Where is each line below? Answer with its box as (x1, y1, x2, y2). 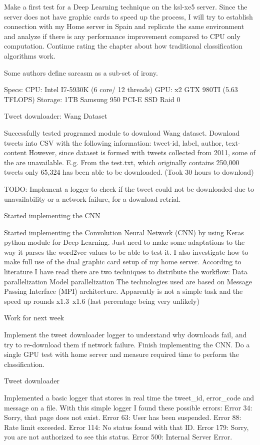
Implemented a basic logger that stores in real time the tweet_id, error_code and (4, 392, 254, 402)
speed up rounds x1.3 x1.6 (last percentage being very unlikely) (4, 295, 199, 306)
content (4, 147, 27, 158)
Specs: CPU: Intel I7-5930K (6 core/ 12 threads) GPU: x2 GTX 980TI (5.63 (4, 84, 238, 95)
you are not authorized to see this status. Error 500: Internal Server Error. (4, 431, 232, 442)
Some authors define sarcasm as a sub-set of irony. (4, 67, 158, 78)
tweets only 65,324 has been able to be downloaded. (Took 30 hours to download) (4, 167, 254, 177)
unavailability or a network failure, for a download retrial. (4, 193, 181, 204)
